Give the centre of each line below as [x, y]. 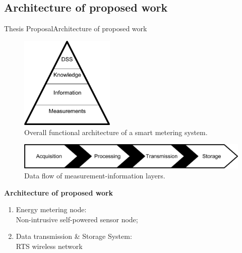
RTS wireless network [49, 246]
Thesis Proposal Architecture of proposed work [76, 28]
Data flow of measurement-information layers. [95, 176]
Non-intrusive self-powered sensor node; [77, 219]
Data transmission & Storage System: [74, 236]
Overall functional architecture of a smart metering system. [116, 132]
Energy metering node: [51, 209]
